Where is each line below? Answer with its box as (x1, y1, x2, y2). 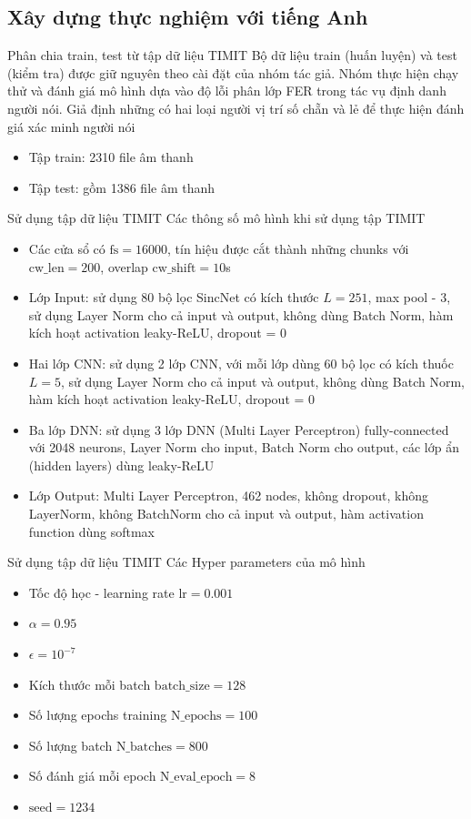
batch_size (154, 679, 210, 693)
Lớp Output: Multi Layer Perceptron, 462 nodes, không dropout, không (28, 486, 428, 505)
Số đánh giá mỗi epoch (28, 766, 156, 785)
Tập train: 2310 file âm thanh (28, 147, 194, 167)
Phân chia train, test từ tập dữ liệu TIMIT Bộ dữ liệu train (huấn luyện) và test (7, 45, 457, 65)
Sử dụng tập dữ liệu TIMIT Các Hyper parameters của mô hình (7, 552, 366, 571)
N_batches (115, 740, 172, 753)
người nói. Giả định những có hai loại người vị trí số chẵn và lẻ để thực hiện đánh (7, 98, 465, 117)
